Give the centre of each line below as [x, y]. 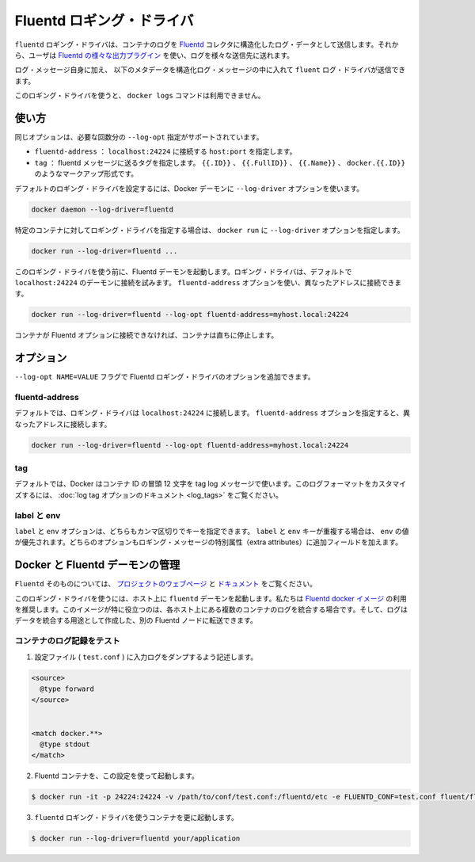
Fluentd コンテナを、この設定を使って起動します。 [117, 776]
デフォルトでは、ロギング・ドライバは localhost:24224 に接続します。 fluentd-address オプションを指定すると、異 [213, 413]
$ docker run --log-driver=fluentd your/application [136, 839]
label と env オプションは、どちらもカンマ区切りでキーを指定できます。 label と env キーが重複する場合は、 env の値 [212, 531]
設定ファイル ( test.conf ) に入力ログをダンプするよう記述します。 [146, 657]
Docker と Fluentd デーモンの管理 [97, 565]
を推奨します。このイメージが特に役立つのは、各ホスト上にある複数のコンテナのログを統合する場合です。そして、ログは [211, 609]
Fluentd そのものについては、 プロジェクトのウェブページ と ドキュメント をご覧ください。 [165, 584]
